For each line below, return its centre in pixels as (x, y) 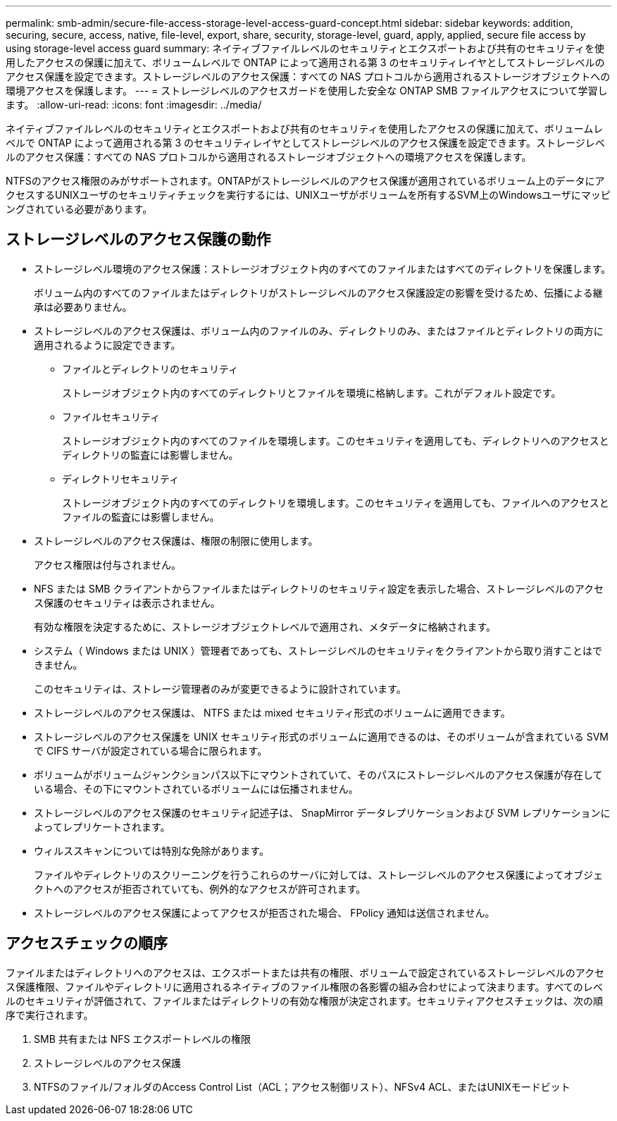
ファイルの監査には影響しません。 (141, 516)
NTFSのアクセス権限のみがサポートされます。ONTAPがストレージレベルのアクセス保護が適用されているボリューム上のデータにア (305, 181)
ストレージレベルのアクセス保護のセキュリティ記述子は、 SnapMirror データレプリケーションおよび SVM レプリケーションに (322, 812)
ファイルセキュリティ (111, 416)
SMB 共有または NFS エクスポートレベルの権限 (142, 1039)
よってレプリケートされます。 (102, 826)
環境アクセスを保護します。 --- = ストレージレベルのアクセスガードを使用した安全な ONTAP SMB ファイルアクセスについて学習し (307, 91)
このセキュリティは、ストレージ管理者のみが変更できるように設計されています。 (220, 688)
